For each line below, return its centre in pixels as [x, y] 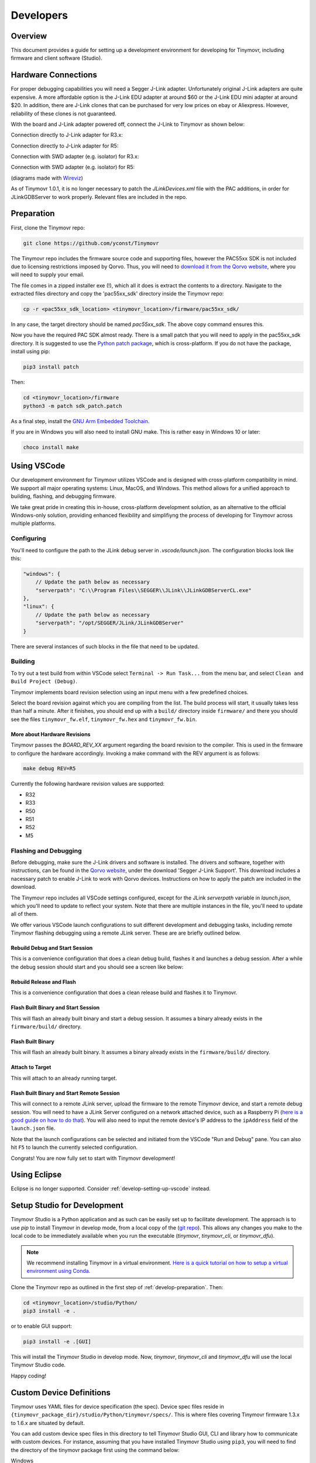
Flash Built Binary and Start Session [55, 1008]
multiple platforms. [33, 523]
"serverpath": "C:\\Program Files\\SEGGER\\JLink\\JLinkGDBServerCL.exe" [143, 590]
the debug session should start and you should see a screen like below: [97, 967]
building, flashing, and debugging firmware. [63, 496]
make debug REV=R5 [49, 769]
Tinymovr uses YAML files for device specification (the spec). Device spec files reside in [118, 1406]
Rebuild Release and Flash [43, 982]
